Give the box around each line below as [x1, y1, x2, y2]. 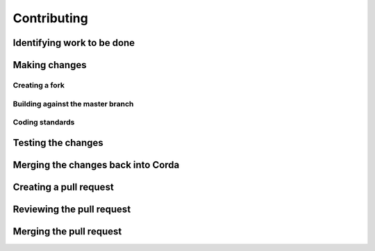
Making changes [12, 59, 87, 71]
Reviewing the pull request [12, 203, 131, 215]
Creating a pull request [12, 181, 114, 193]
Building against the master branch [12, 99, 134, 108]
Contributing [12, 10, 88, 26]
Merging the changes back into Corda [12, 159, 180, 170]
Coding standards [12, 118, 75, 127]
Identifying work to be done [12, 37, 135, 49]
